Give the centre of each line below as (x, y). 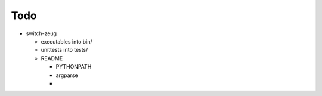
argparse (67, 75)
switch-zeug (41, 33)
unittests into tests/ (64, 50)
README (52, 58)
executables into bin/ (66, 41)
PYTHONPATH (74, 67)
